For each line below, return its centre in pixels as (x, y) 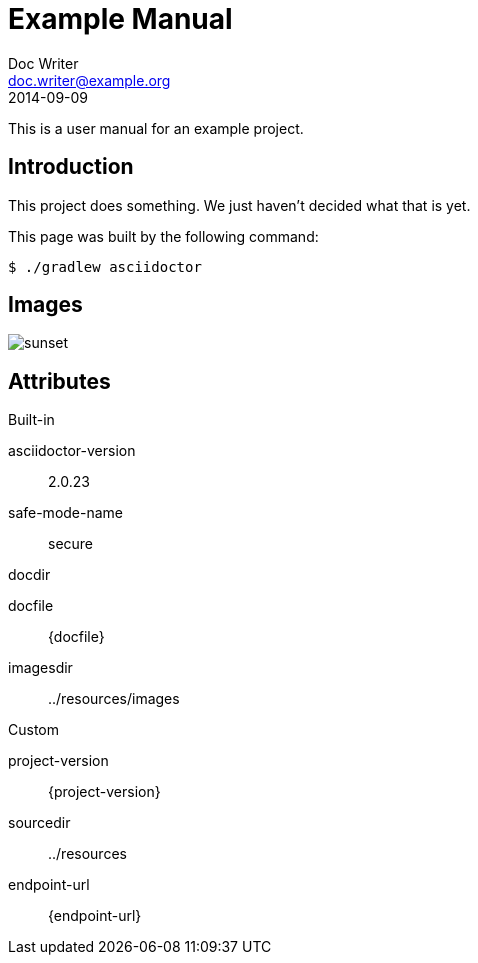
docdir (29, 575)
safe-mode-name (66, 513)
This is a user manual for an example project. (156, 128)
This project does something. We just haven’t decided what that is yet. (239, 205)
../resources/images (114, 699)
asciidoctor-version (72, 451)
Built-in (31, 420)
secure (71, 544)
